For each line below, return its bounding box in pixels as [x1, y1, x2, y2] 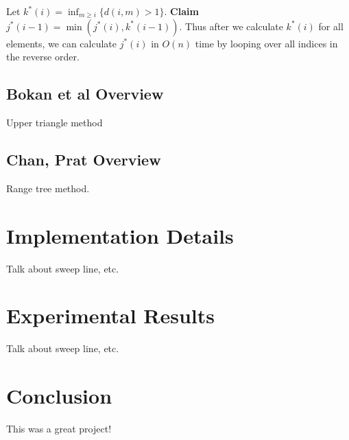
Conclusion [6, 382, 112, 409]
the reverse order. [6, 49, 80, 64]
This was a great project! [6, 421, 112, 435]
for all [318, 19, 344, 33]
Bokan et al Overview [6, 83, 164, 104]
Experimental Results [6, 301, 215, 329]
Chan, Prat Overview [6, 148, 161, 170]
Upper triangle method [6, 115, 103, 129]
